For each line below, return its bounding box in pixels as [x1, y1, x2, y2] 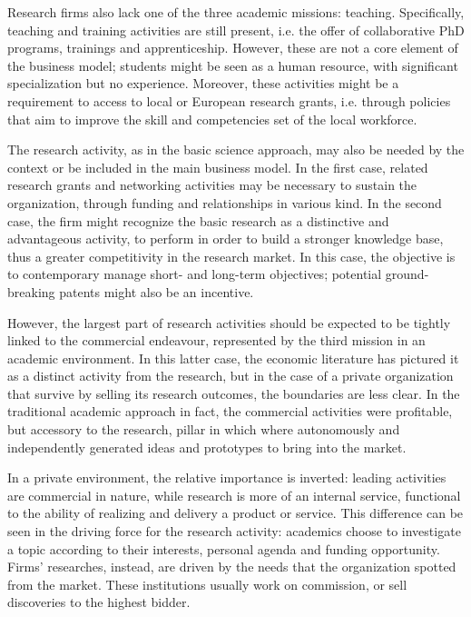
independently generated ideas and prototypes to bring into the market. [7, 437, 407, 456]
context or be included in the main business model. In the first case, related [7, 157, 428, 176]
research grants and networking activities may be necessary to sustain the [7, 175, 417, 194]
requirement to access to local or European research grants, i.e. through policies [7, 91, 451, 110]
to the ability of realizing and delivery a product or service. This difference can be [7, 503, 464, 522]
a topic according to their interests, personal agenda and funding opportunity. [7, 539, 440, 558]
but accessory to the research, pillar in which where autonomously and [7, 420, 400, 439]
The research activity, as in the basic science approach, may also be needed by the [7, 140, 465, 159]
